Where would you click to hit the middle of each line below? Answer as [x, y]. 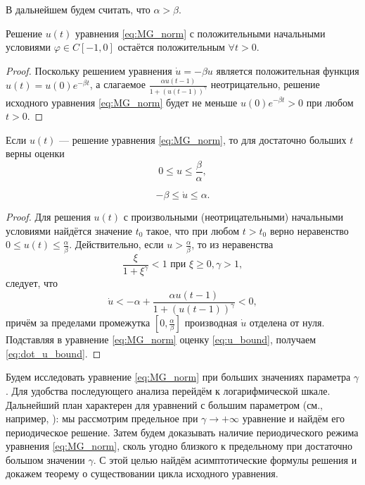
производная [211, 323]
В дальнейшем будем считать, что [78, 9]
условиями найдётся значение [69, 230]
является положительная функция [288, 70]
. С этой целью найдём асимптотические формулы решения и [225, 459]
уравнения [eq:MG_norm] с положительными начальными [200, 33]
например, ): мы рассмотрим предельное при [102, 418]
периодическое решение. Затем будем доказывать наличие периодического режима [182, 432]
